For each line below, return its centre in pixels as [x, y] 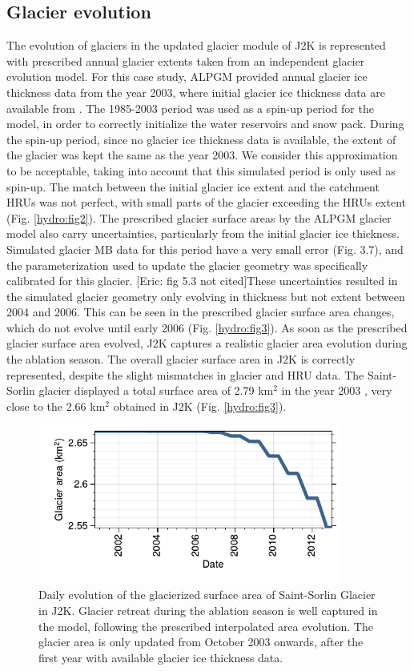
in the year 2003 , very [337, 390]
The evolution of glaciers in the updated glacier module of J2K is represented [196, 45]
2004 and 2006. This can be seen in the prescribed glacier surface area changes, [201, 312]
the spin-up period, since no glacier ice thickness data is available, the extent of [201, 139]
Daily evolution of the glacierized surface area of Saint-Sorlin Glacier [207, 595]
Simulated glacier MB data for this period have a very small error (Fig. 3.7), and [205, 249]
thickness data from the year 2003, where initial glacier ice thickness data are [196, 92]
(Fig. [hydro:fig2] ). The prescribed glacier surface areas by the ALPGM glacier [199, 217]
